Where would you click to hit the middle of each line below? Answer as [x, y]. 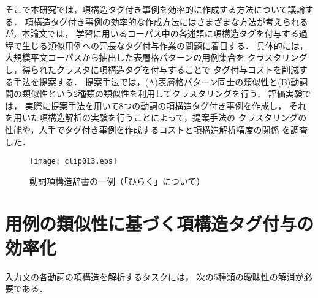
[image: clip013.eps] [74, 162]
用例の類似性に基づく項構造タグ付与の [160, 223]
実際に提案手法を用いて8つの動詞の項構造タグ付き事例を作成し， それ [165, 105]
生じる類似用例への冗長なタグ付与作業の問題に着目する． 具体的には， [165, 45]
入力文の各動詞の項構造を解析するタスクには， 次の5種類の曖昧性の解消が [154, 276]
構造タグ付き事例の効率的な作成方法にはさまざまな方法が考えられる [171, 21]
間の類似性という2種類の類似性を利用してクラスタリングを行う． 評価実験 [154, 94]
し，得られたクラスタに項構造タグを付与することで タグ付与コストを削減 [152, 69]
